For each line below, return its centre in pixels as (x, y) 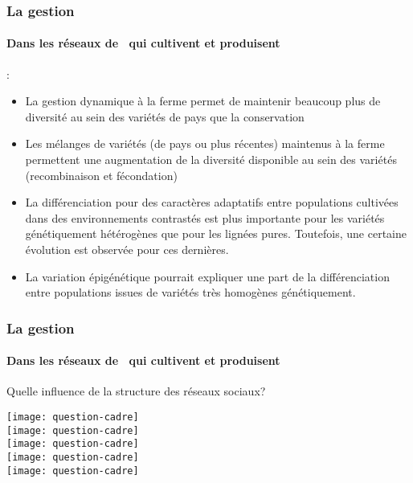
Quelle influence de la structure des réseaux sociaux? (136, 391)
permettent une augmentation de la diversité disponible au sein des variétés (211, 160)
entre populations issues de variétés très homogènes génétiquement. (190, 292)
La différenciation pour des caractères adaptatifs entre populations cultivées (212, 202)
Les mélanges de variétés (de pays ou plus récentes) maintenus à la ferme (205, 143)
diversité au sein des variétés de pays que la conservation (165, 116)
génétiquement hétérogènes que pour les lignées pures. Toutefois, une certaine (216, 233)
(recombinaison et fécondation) (101, 175)
